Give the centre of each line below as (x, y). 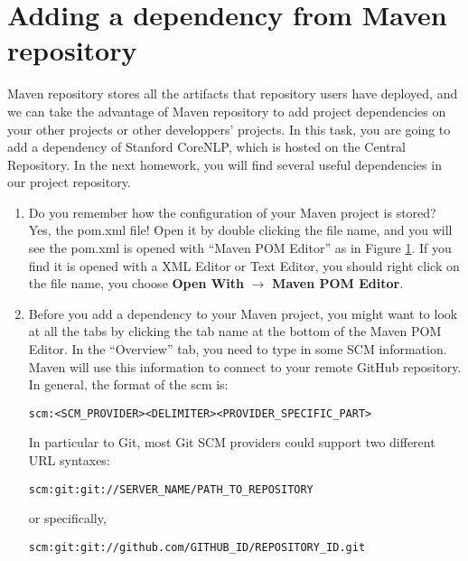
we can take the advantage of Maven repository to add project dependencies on (227, 111)
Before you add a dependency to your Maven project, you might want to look (243, 313)
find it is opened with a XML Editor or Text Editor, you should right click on (244, 265)
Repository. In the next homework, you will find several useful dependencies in (225, 164)
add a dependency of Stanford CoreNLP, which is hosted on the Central (206, 147)
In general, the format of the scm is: (128, 384)
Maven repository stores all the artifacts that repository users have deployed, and (233, 93)
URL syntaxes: (69, 460)
